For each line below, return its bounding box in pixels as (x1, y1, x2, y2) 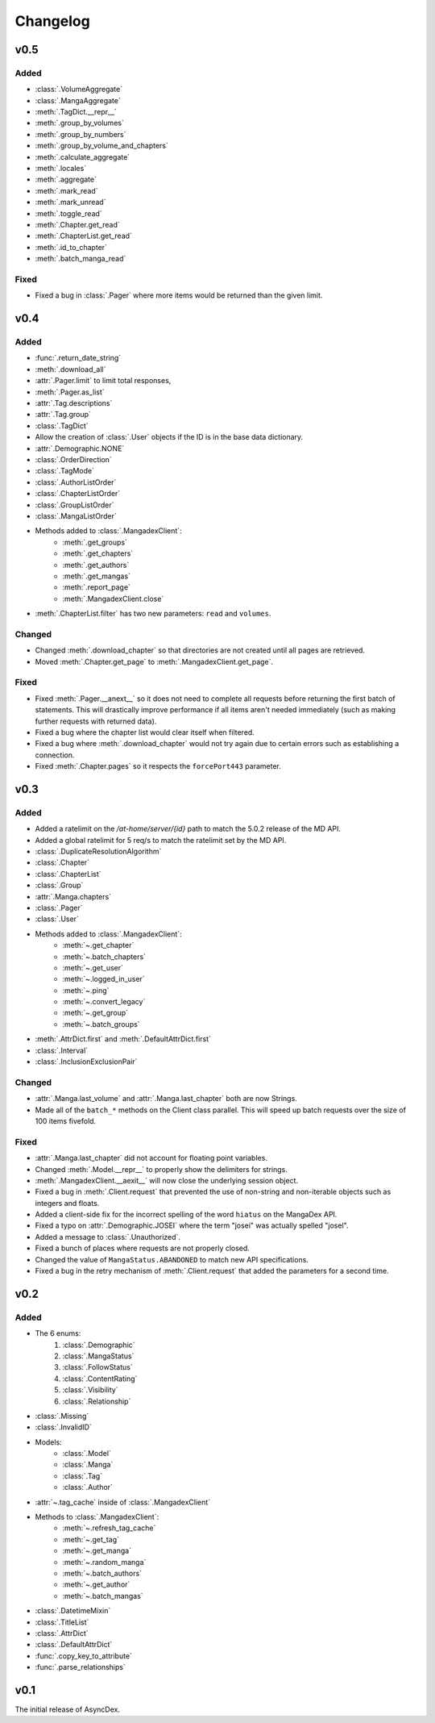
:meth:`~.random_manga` (62, 1557, 147, 1567)
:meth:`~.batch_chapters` (62, 952, 147, 962)
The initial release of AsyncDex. (14, 1704, 121, 1714)
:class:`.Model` (62, 1449, 112, 1458)
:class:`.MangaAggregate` (35, 95, 121, 105)
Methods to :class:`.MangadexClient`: (35, 1512, 159, 1522)
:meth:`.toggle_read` (35, 208, 102, 218)
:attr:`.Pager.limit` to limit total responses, (35, 376, 172, 386)
